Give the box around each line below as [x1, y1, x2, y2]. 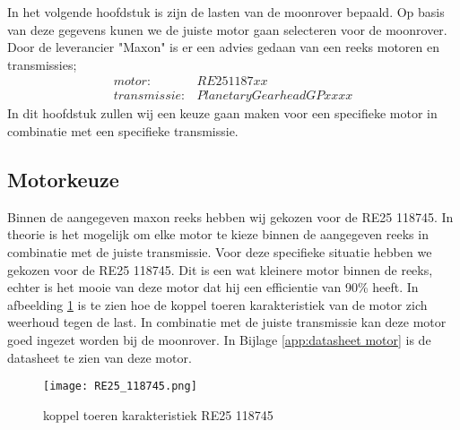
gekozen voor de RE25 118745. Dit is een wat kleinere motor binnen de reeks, [7, 260, 433, 279]
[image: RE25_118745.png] [43, 380, 197, 393]
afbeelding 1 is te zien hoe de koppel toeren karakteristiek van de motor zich [7, 295, 428, 314]
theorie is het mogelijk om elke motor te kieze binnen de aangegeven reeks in [7, 225, 429, 244]
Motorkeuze [7, 166, 119, 193]
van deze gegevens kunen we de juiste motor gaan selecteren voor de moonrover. [7, 20, 447, 39]
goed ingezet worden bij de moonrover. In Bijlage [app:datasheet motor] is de [7, 330, 431, 348]
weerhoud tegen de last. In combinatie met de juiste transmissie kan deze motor [7, 313, 447, 331]
